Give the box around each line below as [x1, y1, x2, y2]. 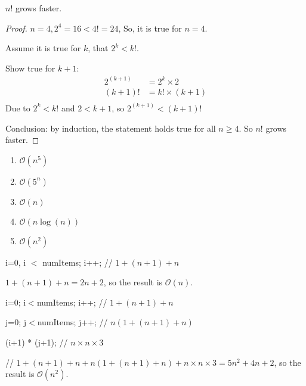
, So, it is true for [118, 21, 182, 34]
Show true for [5, 61, 55, 74]
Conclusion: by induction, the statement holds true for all [5, 122, 216, 134]
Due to [5, 101, 30, 114]
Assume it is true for [5, 42, 81, 54]
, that [88, 42, 109, 54]
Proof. [5, 21, 27, 34]
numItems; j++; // [37, 316, 108, 328]
